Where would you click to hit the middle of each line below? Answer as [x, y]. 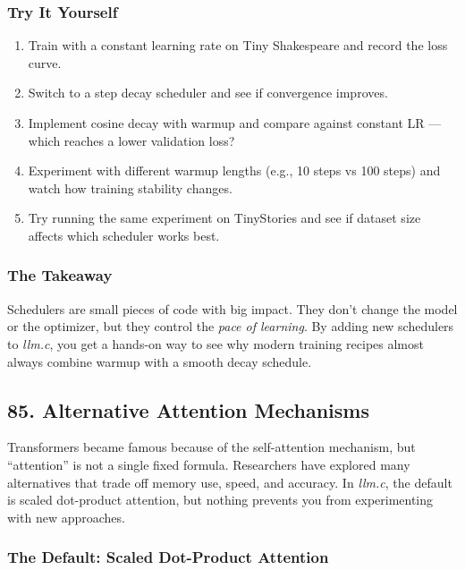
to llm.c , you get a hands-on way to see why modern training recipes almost [216, 343]
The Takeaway [60, 275]
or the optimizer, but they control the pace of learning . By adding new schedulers [231, 326]
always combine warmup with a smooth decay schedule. [160, 361]
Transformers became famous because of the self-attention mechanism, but [211, 447]
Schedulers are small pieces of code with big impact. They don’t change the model [232, 308]
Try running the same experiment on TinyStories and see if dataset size [224, 218]
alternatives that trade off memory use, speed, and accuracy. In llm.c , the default [230, 482]
